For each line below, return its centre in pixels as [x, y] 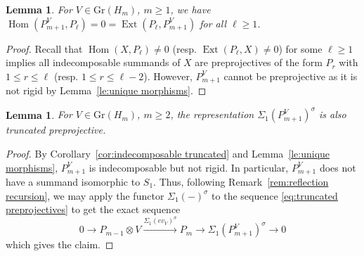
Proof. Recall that [44, 48]
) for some [300, 48]
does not [338, 167]
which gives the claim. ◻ [60, 244]
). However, [168, 76]
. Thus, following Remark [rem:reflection [241, 181]
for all [213, 23]
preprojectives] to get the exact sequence [93, 209]
